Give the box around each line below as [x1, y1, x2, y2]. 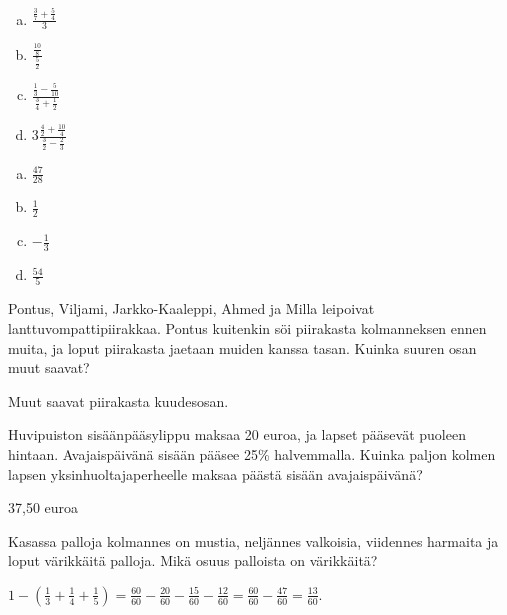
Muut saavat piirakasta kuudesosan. [8, 390, 229, 411]
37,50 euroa [8, 497, 79, 518]
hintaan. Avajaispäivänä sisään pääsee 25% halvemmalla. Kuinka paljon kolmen [8, 444, 496, 465]
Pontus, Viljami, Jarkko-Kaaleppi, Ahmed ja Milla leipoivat [8, 298, 375, 319]
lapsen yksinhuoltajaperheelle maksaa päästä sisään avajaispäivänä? [8, 463, 423, 484]
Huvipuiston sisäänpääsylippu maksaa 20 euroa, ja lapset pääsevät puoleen [8, 424, 466, 445]
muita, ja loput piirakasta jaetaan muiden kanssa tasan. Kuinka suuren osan [8, 337, 477, 358]
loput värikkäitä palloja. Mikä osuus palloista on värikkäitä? [8, 550, 378, 571]
